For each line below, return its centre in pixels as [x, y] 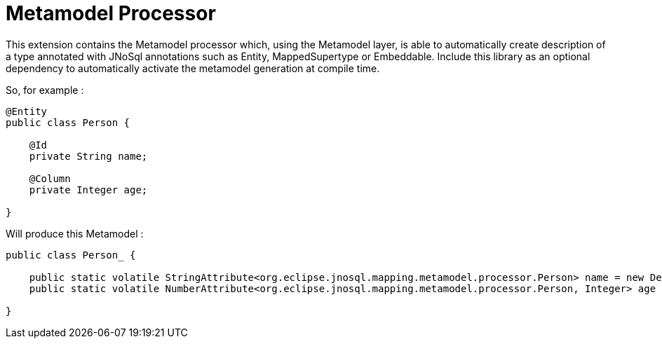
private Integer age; [88, 190]
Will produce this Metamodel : [75, 233]
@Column [50, 178]
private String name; [88, 156]
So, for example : [45, 90]
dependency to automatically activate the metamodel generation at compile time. [193, 68]
